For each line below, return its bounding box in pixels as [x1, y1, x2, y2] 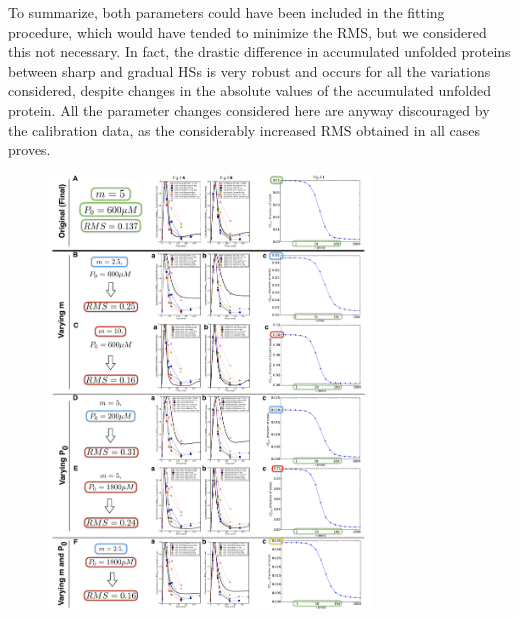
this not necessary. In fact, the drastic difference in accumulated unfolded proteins [8, 41, 511, 62]
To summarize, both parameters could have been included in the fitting [8, 2, 445, 22]
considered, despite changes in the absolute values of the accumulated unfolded [8, 80, 492, 101]
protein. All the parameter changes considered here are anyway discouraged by [8, 99, 490, 120]
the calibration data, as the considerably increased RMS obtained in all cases [8, 119, 481, 140]
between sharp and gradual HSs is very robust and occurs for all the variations [8, 60, 491, 81]
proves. [8, 139, 51, 160]
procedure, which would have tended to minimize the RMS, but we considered [8, 21, 487, 42]
